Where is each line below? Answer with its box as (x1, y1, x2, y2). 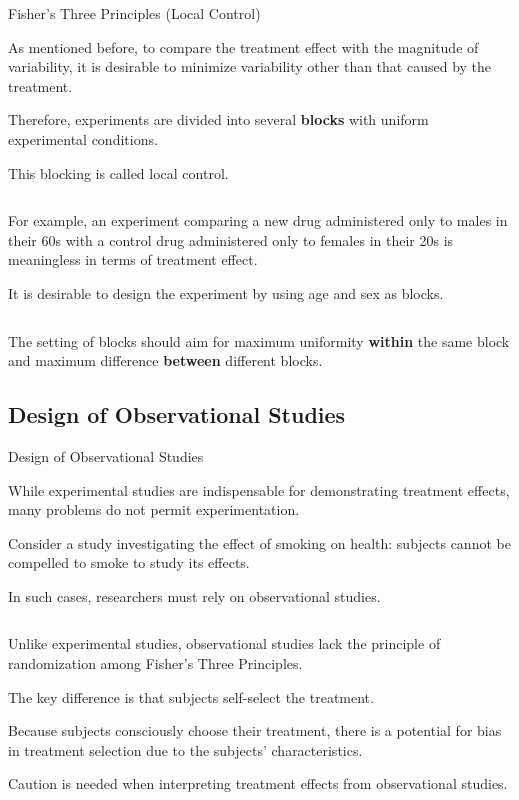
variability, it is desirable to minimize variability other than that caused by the (8, 56, 492, 77)
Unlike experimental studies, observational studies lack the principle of (8, 633, 441, 654)
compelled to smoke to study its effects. (8, 552, 250, 573)
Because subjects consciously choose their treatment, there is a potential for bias (8, 720, 502, 741)
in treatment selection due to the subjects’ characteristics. (8, 739, 363, 760)
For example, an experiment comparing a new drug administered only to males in (8, 210, 508, 231)
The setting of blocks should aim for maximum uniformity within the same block (8, 330, 510, 351)
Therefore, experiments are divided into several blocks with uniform (8, 109, 429, 130)
